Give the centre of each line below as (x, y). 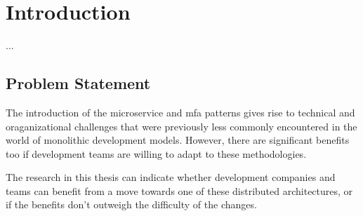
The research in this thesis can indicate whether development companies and (171, 177)
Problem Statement (78, 83)
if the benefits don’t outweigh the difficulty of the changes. (131, 204)
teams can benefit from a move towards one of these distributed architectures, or (179, 190)
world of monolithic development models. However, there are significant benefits (178, 140)
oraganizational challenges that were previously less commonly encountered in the (181, 126)
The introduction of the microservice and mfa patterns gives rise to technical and (180, 112)
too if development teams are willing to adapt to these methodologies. (156, 153)
